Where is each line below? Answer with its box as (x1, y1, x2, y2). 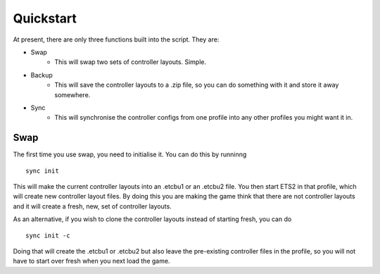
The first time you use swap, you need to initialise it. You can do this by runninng (13, 150, 247, 158)
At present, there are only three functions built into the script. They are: (13, 35, 220, 44)
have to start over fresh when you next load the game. (13, 257, 170, 266)
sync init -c (25, 231, 70, 239)
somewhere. (54, 90, 91, 99)
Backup (30, 70, 53, 79)
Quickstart (13, 11, 77, 26)
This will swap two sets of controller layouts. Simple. (54, 58, 207, 66)
